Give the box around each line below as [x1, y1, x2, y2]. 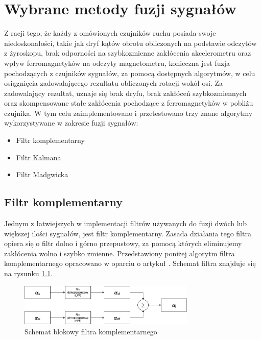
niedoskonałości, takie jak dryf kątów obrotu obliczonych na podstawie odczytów [4, 37, 257, 48]
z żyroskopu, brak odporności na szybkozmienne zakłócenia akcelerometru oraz [4, 47, 251, 58]
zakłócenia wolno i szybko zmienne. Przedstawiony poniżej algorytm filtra [4, 248, 235, 258]
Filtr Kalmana [16, 152, 61, 162]
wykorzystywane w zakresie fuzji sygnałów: [4, 117, 138, 128]
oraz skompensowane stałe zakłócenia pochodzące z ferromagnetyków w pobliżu [4, 98, 253, 108]
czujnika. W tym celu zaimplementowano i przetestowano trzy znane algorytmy [4, 107, 253, 118]
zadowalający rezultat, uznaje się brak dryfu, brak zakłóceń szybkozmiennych [4, 87, 247, 98]
